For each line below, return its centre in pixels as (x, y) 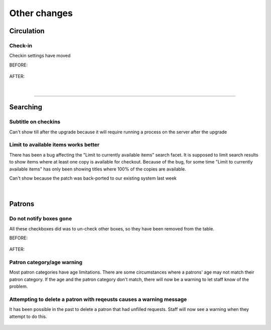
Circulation (27, 31)
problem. (19, 286)
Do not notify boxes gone (41, 219)
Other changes (41, 13)
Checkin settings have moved (40, 56)
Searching (26, 107)
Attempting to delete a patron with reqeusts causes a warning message (98, 299)
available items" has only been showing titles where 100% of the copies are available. (98, 169)
